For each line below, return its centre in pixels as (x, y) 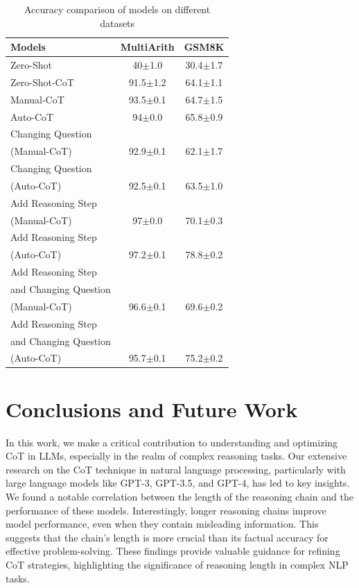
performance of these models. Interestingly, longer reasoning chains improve (166, 510)
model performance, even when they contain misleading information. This (162, 524)
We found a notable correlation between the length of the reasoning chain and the (179, 496)
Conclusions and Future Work (152, 409)
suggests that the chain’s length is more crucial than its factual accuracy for (167, 537)
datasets (117, 23)
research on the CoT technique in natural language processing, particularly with (176, 469)
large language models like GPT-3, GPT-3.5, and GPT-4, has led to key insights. (178, 483)
